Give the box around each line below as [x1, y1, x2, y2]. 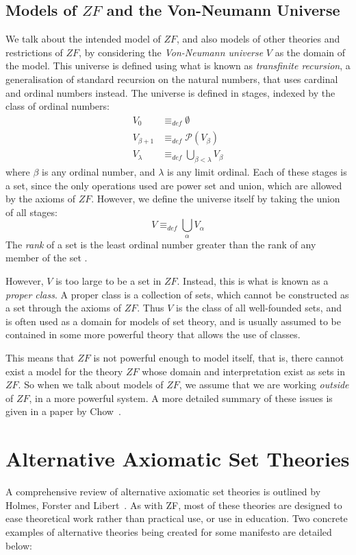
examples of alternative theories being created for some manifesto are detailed [5, 524, 332, 539]
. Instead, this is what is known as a [177, 274, 329, 288]
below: [5, 538, 32, 552]
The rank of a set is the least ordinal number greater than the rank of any [5, 237, 316, 251]
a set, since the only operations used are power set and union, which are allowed [5, 178, 342, 192]
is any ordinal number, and [42, 165, 155, 179]
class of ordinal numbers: [5, 99, 110, 113]
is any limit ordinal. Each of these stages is [167, 165, 347, 179]
